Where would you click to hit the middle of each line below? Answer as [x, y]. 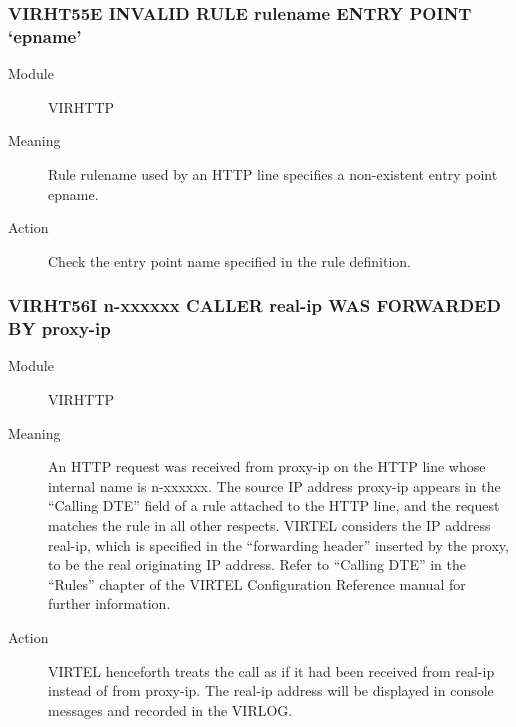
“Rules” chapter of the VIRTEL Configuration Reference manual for [257, 583]
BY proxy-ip [59, 328]
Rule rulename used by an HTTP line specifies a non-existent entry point [273, 173]
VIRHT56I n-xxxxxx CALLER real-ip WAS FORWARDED [254, 305]
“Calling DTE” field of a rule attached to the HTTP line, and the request [274, 505]
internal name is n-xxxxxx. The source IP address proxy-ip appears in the [274, 485]
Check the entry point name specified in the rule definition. [230, 260]
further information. [109, 603]
